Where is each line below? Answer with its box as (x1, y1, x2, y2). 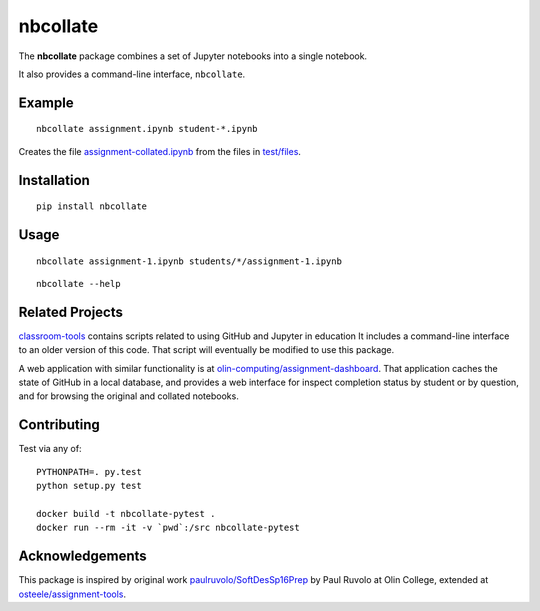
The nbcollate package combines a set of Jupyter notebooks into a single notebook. (18, 50, 368, 62)
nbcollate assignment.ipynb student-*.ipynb (36, 123, 259, 135)
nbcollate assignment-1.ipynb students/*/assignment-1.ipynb (36, 255, 342, 267)
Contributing (18, 416, 100, 434)
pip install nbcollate (36, 201, 148, 212)
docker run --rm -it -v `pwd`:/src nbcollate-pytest (36, 522, 300, 534)
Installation (18, 171, 90, 189)
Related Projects (18, 303, 124, 320)
